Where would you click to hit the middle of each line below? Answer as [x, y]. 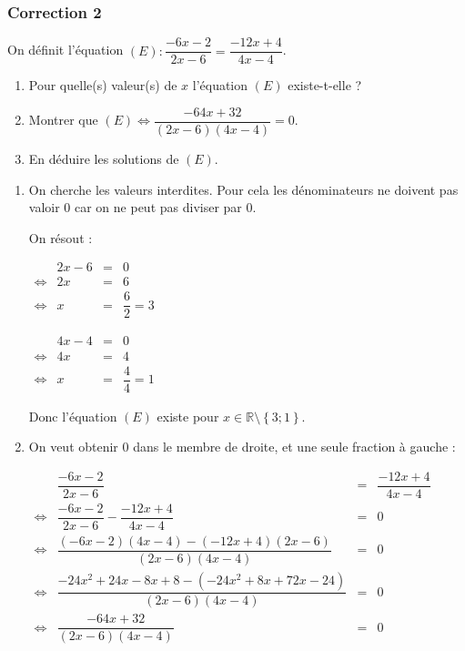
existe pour [188, 416]
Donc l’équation [73, 416]
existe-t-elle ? [325, 85]
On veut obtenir [73, 447]
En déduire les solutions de [104, 158]
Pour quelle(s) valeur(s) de [103, 85]
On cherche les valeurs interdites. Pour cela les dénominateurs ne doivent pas [243, 189]
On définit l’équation [66, 50]
